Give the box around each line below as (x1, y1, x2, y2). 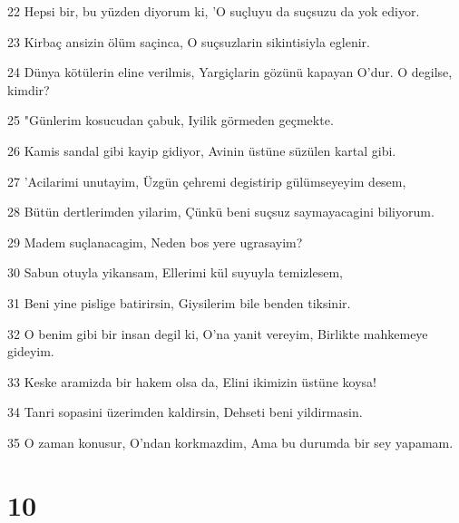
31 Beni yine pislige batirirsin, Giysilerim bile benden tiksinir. (7, 293, 351, 312)
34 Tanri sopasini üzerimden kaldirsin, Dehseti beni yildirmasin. (7, 402, 363, 421)
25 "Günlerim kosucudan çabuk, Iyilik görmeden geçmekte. (7, 111, 334, 130)
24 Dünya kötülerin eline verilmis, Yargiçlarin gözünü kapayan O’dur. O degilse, (7, 63, 453, 82)
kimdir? (7, 80, 50, 99)
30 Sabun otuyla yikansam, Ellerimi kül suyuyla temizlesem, (7, 263, 343, 282)
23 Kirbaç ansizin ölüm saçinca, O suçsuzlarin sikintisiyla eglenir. (7, 32, 370, 51)
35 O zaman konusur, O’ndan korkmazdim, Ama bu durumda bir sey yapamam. (7, 432, 454, 451)
